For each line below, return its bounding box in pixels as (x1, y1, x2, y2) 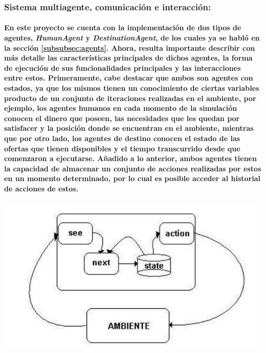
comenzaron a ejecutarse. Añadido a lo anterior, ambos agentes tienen (4, 153, 257, 164)
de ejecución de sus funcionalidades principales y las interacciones (4, 62, 241, 73)
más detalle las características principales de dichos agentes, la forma (4, 52, 253, 63)
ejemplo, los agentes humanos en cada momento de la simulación (4, 103, 237, 113)
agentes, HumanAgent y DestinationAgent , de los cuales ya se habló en (4, 32, 260, 43)
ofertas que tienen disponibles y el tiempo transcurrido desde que (4, 143, 240, 153)
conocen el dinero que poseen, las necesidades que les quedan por (4, 112, 240, 123)
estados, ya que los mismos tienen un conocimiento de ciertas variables (4, 83, 259, 93)
